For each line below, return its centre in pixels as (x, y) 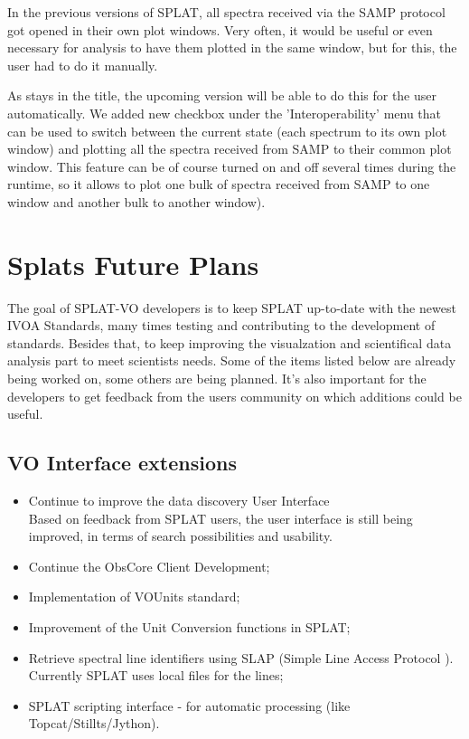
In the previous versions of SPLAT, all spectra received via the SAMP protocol (226, 12)
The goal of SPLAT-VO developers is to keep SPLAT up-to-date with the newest (232, 307)
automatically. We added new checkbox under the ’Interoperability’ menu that (225, 113)
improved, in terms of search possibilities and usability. (181, 536)
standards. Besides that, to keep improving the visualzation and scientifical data (230, 342)
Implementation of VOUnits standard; (134, 597)
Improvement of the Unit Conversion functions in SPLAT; (189, 626)
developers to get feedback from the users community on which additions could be (234, 396)
